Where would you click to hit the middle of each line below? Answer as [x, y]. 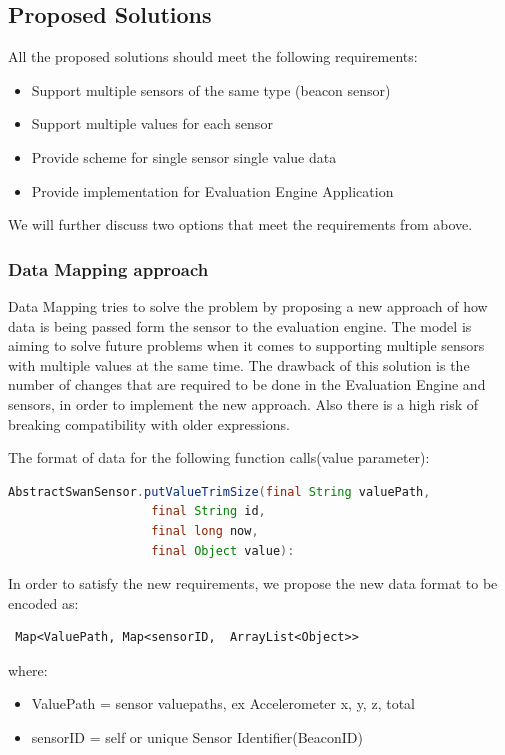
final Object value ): [223, 550]
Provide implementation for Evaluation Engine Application [212, 190]
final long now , [205, 530]
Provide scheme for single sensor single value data [184, 156]
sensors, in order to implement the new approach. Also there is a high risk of [243, 403]
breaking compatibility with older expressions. [149, 423]
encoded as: [43, 602]
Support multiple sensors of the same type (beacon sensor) [211, 89]
